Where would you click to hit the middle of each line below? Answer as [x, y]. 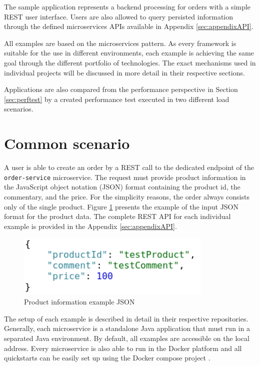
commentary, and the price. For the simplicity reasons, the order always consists [127, 196]
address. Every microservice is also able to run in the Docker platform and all [123, 348]
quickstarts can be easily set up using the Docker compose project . [107, 358]
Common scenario [67, 143]
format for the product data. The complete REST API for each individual [117, 216]
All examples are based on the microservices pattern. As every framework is [120, 43]
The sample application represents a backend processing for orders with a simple [127, 6]
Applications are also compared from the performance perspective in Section [121, 89]
